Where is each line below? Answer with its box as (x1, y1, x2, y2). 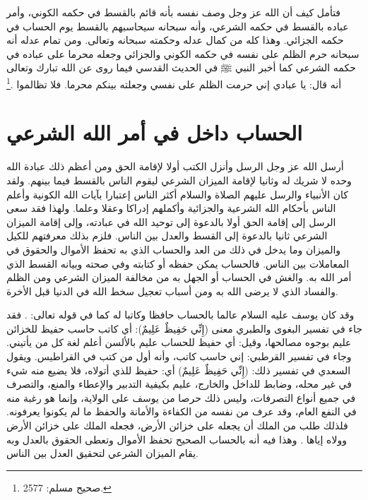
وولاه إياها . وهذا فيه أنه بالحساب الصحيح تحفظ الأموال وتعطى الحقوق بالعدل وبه (6, 431, 347, 446)
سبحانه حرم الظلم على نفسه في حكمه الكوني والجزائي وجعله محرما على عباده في (6, 46, 360, 61)
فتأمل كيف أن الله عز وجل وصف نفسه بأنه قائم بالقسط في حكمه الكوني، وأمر (6, 5, 341, 19)
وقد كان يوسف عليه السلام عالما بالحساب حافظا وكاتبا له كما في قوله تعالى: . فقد (6, 307, 355, 322)
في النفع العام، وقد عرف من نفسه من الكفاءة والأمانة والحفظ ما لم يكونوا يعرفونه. (6, 404, 357, 419)
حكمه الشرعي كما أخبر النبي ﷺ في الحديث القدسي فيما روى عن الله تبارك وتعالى (6, 60, 356, 75)
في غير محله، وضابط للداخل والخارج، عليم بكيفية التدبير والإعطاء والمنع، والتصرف (6, 376, 352, 391)
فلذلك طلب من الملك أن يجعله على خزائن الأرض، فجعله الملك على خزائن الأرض (6, 418, 348, 433)
